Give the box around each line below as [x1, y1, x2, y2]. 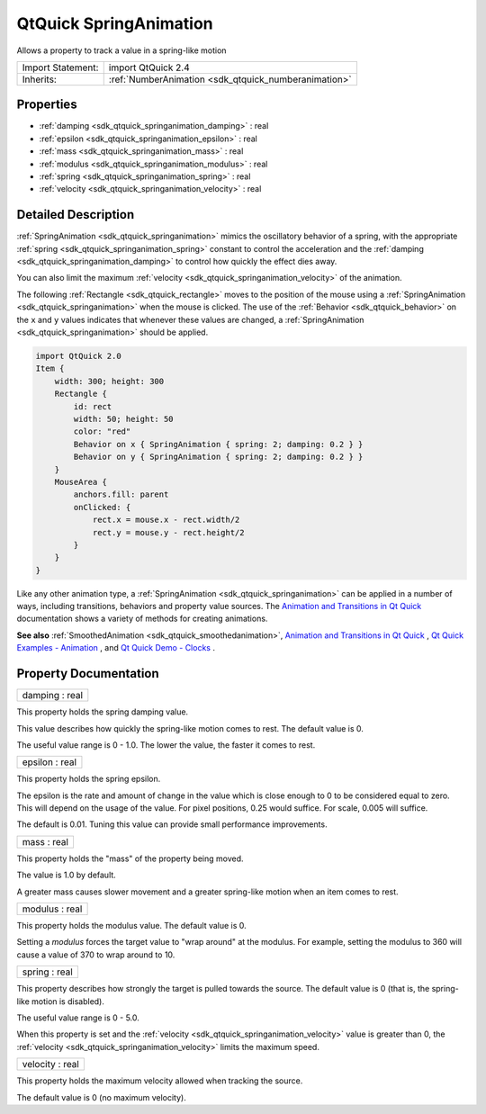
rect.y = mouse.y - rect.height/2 [92, 527, 245, 537]
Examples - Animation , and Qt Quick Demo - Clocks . [16, 642, 216, 653]
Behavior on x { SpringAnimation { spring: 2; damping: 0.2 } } [73, 439, 364, 449]
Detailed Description [16, 207, 135, 222]
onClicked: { [73, 502, 131, 512]
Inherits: [22, 73, 58, 85]
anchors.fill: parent [73, 490, 169, 499]
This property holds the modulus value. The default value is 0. [16, 921, 247, 931]
